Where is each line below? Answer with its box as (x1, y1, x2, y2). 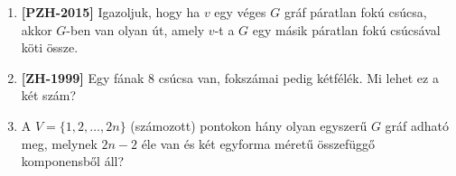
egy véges (214, 3, 266, 21)
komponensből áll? (21, 152, 125, 171)
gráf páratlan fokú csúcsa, (284, 3, 427, 21)
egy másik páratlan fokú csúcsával (252, 20, 441, 39)
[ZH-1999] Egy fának (21, 68, 144, 87)
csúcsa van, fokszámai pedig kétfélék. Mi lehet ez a (158, 68, 439, 87)
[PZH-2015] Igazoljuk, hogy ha (21, 3, 200, 21)
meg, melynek (21, 134, 98, 153)
